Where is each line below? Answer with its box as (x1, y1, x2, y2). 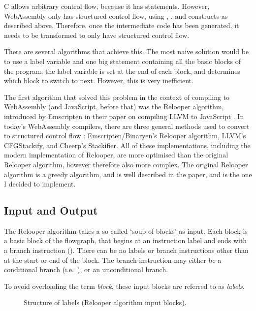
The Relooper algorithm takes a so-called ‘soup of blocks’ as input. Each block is (4, 225, 248, 236)
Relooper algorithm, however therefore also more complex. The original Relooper (4, 159, 248, 169)
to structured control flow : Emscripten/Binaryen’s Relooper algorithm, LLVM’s (4, 130, 246, 141)
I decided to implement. (4, 179, 76, 189)
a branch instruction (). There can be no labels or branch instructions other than (4, 245, 249, 255)
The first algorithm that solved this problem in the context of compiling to (4, 92, 230, 102)
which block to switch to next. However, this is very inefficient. (4, 75, 193, 86)
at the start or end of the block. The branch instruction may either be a (4, 254, 222, 265)
